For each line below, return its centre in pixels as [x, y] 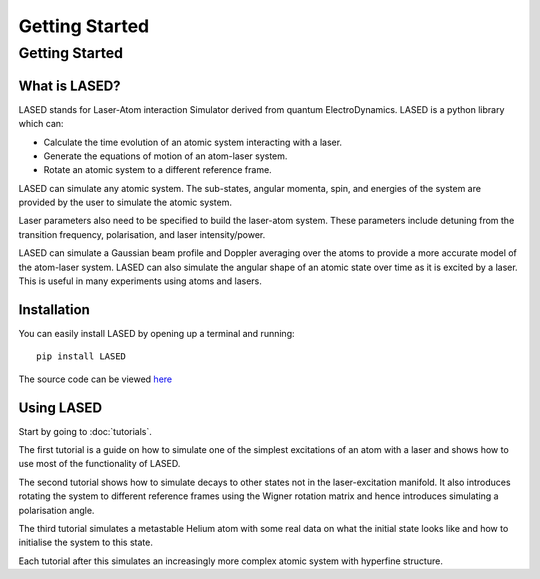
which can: [41, 124]
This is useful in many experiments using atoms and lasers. [140, 281]
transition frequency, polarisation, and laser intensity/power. [142, 234]
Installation [54, 309]
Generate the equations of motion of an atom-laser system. [165, 156]
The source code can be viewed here [95, 379]
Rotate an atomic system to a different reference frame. [157, 170]
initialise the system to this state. [86, 542]
